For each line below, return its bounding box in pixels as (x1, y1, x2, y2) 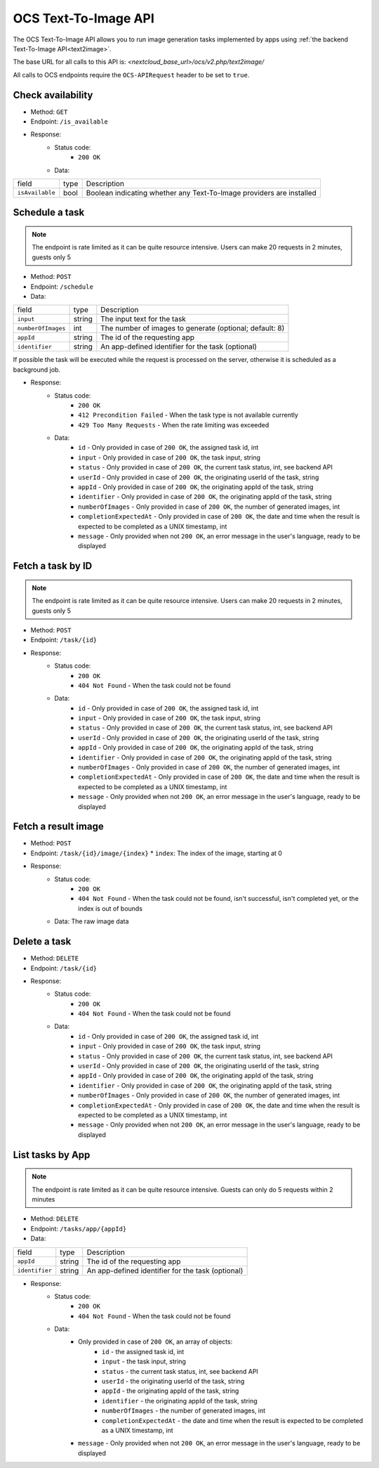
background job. (13, 365, 61, 374)
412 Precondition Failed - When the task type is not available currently (78, 411, 298, 420)
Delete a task (13, 935, 72, 948)
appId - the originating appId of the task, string (102, 1386, 239, 1395)
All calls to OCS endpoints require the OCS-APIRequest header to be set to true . (13, 70, 250, 79)
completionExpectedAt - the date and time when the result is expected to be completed (102, 1416, 364, 1424)
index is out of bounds (78, 904, 143, 913)
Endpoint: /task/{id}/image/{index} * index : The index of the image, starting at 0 (30, 849, 282, 857)
